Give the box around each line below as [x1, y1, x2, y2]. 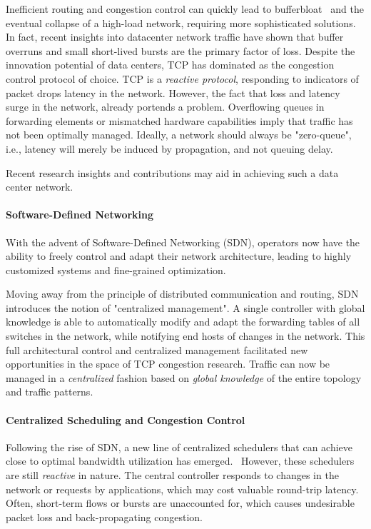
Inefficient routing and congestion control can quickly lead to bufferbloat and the [6, 1, 364, 16]
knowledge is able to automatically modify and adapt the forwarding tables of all [6, 314, 360, 329]
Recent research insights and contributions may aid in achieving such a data [6, 165, 339, 180]
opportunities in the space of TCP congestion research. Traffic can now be [6, 356, 330, 371]
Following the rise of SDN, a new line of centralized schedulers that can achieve [6, 439, 353, 454]
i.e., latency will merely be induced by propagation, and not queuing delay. [6, 141, 333, 156]
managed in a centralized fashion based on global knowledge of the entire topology [6, 370, 362, 385]
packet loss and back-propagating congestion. [6, 509, 203, 524]
